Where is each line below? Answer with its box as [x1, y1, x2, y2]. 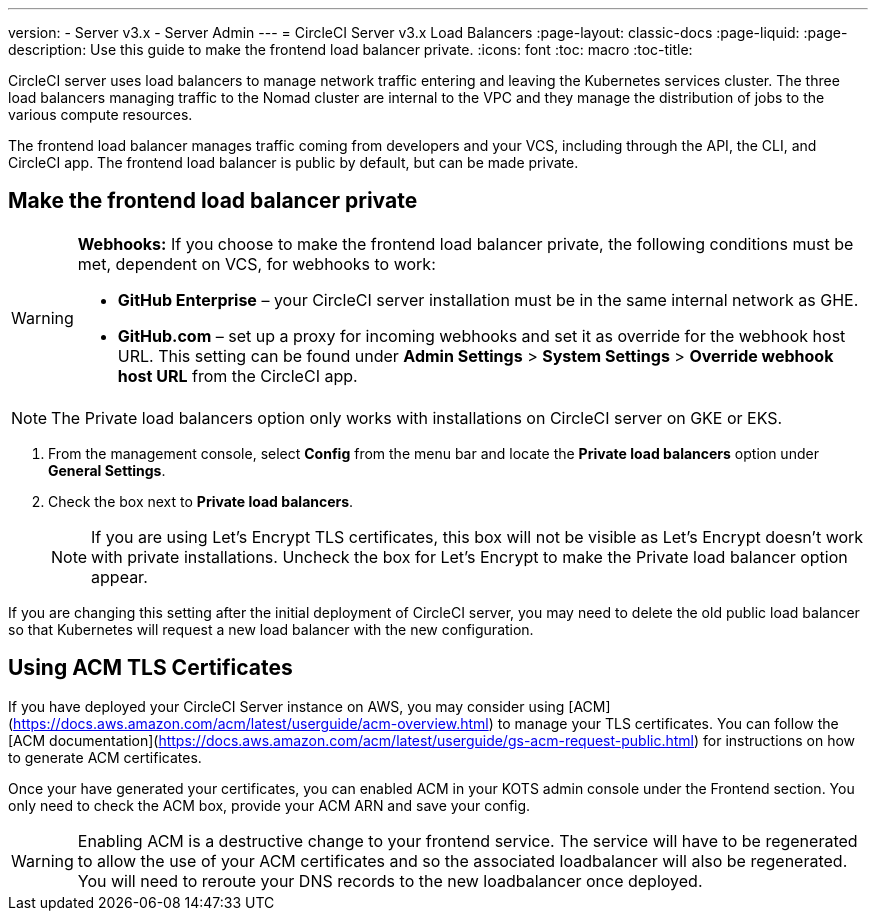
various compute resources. [8, 106, 193, 123]
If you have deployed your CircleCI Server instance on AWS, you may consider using [8, 697, 565, 715]
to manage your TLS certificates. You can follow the [497, 714, 839, 732]
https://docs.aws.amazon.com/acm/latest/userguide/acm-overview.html [13, 714, 489, 732]
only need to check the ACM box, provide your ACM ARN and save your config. [8, 796, 531, 814]
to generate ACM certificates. [8, 748, 202, 766]
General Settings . [48, 461, 166, 479]
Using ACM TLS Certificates [8, 655, 293, 681]
